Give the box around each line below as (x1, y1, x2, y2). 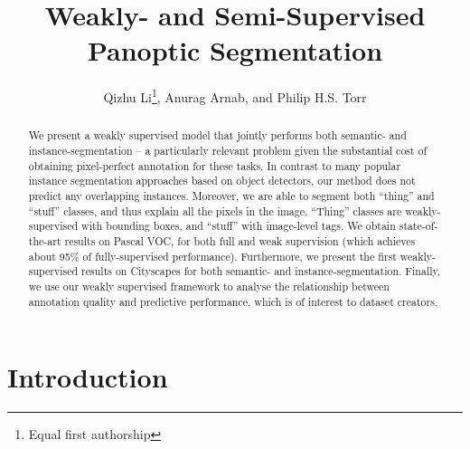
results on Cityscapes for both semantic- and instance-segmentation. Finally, (81, 263, 441, 279)
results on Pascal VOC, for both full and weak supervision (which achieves (64, 233, 416, 248)
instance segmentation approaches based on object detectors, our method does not (28, 173, 416, 188)
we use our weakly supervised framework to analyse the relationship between (28, 278, 390, 293)
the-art (28, 233, 61, 248)
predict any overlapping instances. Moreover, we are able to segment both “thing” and (28, 187, 435, 203)
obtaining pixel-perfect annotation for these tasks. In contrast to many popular (28, 158, 401, 173)
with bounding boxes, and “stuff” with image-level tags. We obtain (81, 218, 396, 234)
